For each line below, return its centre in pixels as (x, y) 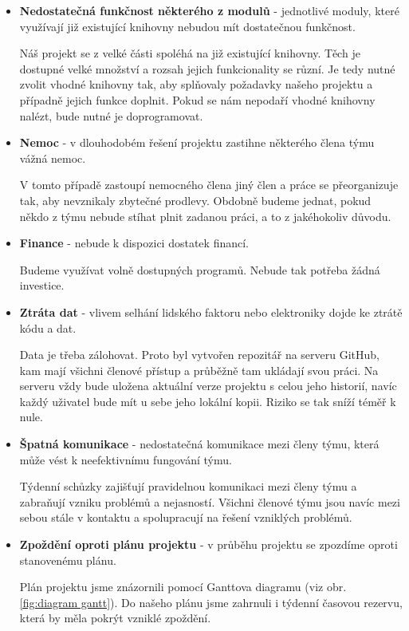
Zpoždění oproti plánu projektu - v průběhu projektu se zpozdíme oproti (208, 544)
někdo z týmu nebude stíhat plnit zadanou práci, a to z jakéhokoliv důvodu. (205, 216)
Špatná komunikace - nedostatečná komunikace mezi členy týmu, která (199, 444)
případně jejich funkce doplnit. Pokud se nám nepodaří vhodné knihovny (197, 99)
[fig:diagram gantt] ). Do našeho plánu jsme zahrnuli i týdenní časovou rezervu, (211, 602)
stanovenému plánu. (68, 560)
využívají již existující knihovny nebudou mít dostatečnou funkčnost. (187, 26)
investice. (42, 285)
